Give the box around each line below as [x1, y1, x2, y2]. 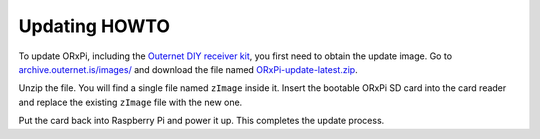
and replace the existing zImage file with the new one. [18, 96, 243, 108]
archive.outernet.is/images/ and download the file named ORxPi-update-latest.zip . [18, 63, 359, 75]
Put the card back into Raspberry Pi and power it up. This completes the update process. [18, 115, 385, 127]
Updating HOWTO [18, 15, 170, 37]
